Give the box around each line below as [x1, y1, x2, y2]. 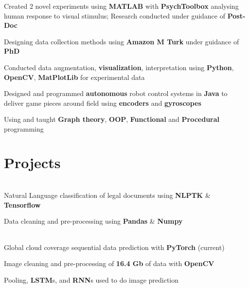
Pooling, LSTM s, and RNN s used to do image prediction [4, 274, 179, 285]
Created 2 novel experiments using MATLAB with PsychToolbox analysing [4, 1, 239, 11]
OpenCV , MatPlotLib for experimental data [4, 72, 145, 82]
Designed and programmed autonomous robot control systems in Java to [4, 88, 228, 98]
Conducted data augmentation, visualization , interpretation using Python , [4, 62, 234, 72]
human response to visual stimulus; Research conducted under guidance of [4, 10, 225, 20]
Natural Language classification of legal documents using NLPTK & [4, 190, 211, 200]
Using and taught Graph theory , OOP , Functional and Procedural [4, 114, 220, 124]
